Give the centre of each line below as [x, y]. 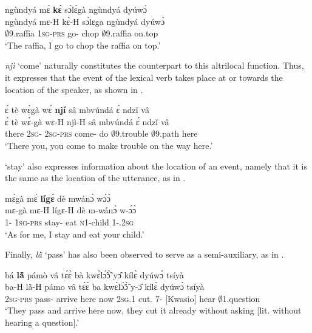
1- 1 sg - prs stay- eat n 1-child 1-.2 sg [70, 221]
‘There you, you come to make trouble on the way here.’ [109, 145]
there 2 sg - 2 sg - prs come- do [57, 133]
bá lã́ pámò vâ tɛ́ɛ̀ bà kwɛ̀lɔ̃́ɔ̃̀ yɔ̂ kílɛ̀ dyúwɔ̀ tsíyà [94, 274]
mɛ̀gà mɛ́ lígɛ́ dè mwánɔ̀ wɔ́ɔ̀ [58, 198]
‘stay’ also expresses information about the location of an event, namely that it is [156, 166]
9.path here [177, 133]
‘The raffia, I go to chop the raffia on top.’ [83, 45]
